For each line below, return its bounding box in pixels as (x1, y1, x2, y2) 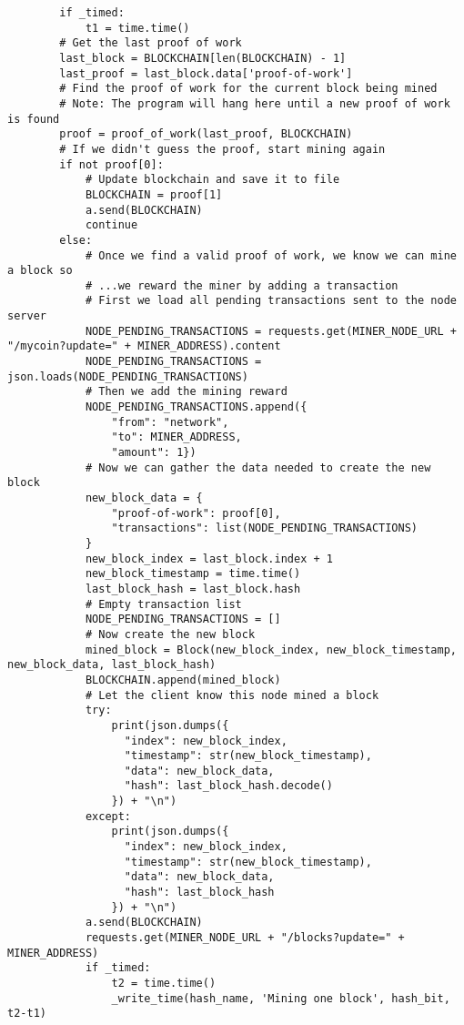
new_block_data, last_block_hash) (7, 658, 217, 672)
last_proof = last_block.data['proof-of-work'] (59, 66, 353, 80)
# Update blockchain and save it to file (85, 173, 340, 187)
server (7, 310, 46, 323)
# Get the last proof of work (59, 36, 242, 50)
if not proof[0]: (59, 157, 164, 171)
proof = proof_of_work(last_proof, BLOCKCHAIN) (59, 127, 353, 141)
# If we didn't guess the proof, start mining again (59, 142, 386, 156)
